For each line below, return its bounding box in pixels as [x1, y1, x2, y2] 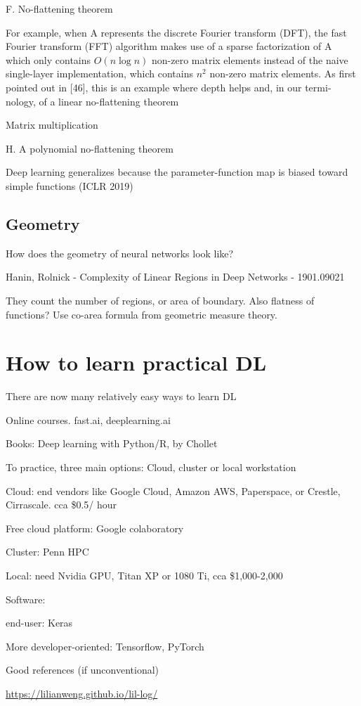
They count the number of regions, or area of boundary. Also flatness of [6, 293, 315, 307]
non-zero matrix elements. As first [209, 66, 356, 81]
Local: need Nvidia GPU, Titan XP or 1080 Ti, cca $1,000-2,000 [6, 567, 283, 582]
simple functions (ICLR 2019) [6, 178, 133, 193]
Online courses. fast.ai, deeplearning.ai [6, 412, 171, 427]
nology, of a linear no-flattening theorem [6, 94, 179, 108]
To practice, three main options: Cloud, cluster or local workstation [6, 460, 296, 475]
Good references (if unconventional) [6, 662, 159, 677]
